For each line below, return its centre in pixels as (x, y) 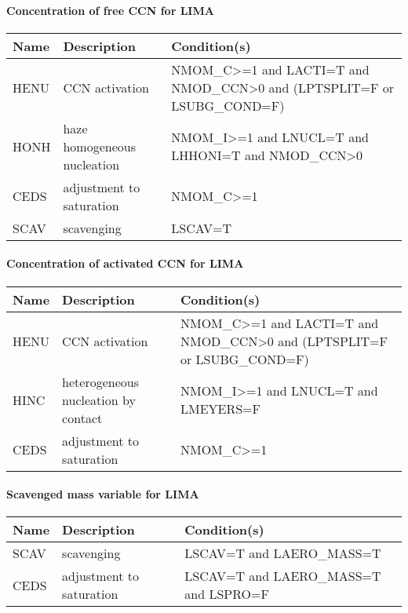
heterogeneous (101, 381)
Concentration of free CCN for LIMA (110, 10)
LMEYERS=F (220, 409)
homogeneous (99, 146)
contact (82, 418)
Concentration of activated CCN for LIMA (125, 263)
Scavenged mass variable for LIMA (103, 494)
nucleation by (99, 400)
